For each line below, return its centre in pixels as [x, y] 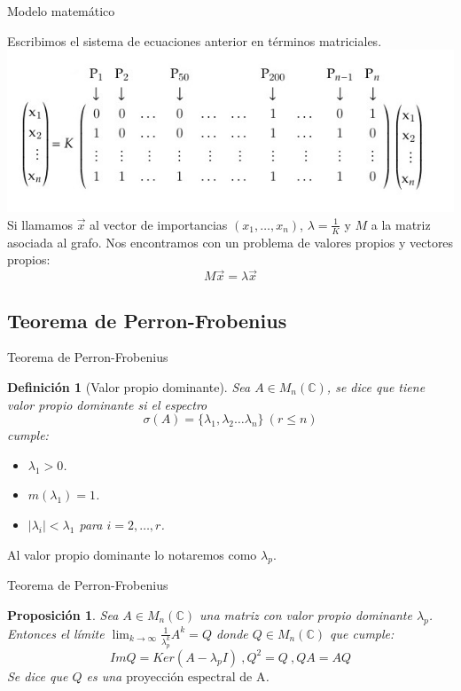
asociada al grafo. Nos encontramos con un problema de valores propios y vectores [230, 242]
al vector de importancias [159, 224]
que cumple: [362, 633]
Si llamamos [40, 224]
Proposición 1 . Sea [63, 614]
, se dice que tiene [376, 387]
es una [104, 675]
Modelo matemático [61, 11]
